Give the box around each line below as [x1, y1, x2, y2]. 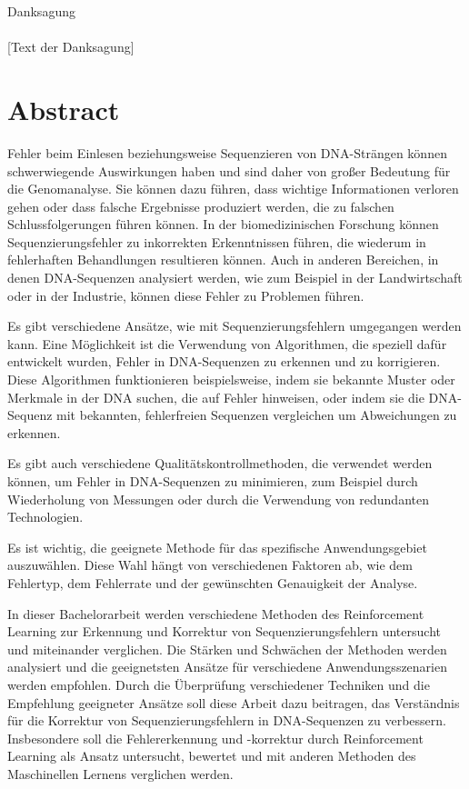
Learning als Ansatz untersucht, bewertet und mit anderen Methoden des [7, 746, 416, 765]
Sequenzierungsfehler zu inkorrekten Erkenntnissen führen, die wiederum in [7, 232, 426, 251]
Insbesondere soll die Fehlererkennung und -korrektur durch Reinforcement [7, 728, 424, 747]
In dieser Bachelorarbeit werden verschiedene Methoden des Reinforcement [7, 604, 424, 623]
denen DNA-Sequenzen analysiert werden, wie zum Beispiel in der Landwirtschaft [7, 268, 463, 287]
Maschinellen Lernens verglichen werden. [7, 764, 234, 783]
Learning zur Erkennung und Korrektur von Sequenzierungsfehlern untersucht [7, 622, 441, 641]
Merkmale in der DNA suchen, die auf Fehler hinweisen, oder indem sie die [7, 387, 424, 406]
